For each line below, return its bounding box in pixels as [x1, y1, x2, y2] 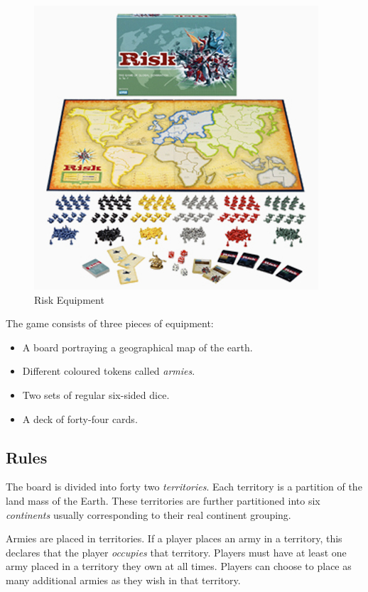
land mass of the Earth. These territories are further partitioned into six [6, 493, 320, 508]
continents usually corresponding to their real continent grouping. [6, 507, 291, 522]
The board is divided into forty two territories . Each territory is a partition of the [6, 479, 362, 494]
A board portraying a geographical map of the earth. [22, 339, 253, 354]
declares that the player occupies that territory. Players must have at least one [6, 544, 347, 559]
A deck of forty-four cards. [22, 411, 138, 426]
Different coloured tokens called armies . [22, 363, 195, 378]
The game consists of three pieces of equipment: [6, 316, 214, 331]
